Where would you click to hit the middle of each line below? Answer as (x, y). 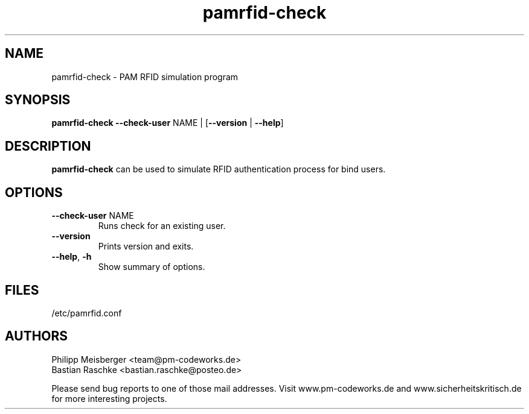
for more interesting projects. (109, 398)
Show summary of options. (152, 267)
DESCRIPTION (48, 146)
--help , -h (72, 257)
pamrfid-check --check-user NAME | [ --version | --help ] (168, 123)
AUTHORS (37, 336)
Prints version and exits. (146, 246)
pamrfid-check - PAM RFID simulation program (145, 77)
